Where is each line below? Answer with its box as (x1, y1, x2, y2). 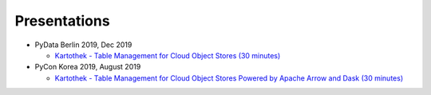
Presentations (14, 12, 111, 30)
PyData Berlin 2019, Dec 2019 (34, 40, 132, 49)
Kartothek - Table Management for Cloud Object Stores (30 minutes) (54, 50, 281, 60)
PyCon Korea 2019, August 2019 (34, 62, 141, 72)
